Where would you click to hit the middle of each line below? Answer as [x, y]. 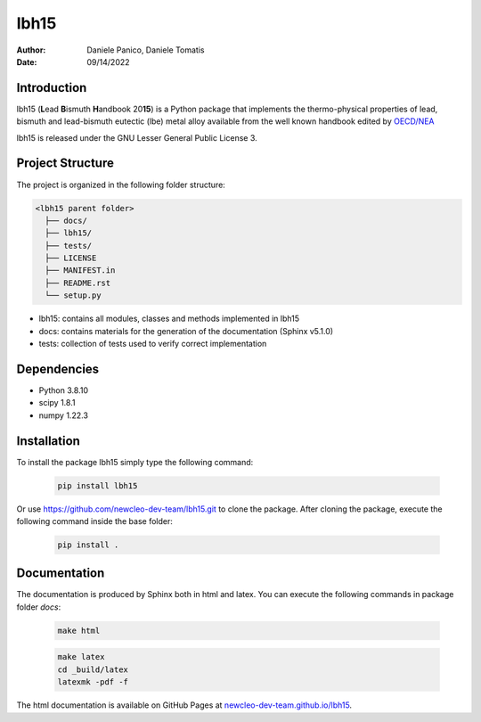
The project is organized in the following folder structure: [121, 185]
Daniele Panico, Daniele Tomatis [146, 50]
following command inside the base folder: [95, 521]
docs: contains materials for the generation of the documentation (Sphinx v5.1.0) [186, 331]
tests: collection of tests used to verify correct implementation [153, 344]
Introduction [52, 88]
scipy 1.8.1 [57, 403]
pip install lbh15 [98, 485]
